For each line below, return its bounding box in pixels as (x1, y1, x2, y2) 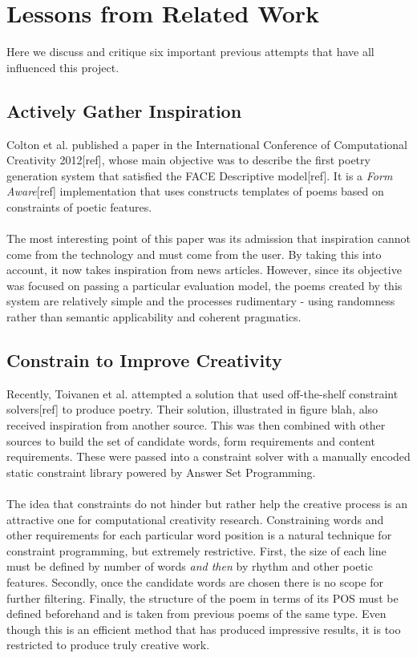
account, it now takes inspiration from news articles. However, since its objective (6, 261, 402, 278)
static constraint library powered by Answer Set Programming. (6, 463, 316, 480)
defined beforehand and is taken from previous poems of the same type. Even (6, 605, 387, 622)
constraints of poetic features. (6, 198, 152, 215)
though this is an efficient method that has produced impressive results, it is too (6, 620, 401, 637)
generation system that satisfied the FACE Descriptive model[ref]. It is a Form (6, 167, 393, 184)
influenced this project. (6, 59, 119, 75)
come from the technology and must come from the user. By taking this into (6, 245, 382, 262)
